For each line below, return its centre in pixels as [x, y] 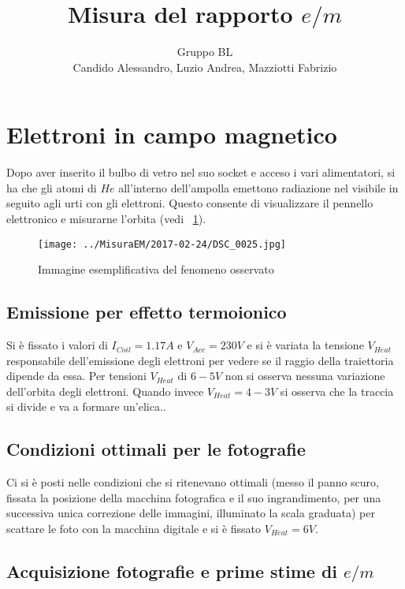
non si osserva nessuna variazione [305, 376]
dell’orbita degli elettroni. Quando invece [105, 391]
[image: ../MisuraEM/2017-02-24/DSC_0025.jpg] [162, 244]
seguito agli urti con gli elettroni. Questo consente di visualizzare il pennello [190, 203]
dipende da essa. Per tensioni [76, 376]
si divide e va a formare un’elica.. [86, 406]
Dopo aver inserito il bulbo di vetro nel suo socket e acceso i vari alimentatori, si [201, 172]
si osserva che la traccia [337, 391]
